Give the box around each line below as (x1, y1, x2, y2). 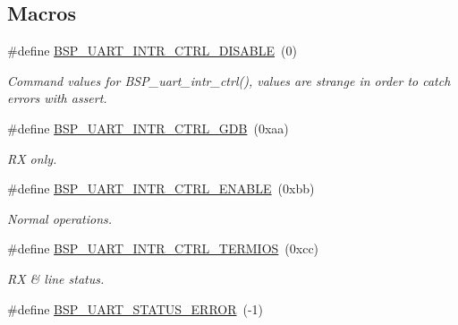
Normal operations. (7, 209, 113, 227)
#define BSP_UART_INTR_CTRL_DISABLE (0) (7, 41, 297, 60)
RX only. (7, 149, 57, 167)
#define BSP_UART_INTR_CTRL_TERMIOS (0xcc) (7, 239, 319, 258)
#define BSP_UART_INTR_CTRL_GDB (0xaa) (7, 118, 289, 137)
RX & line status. (7, 269, 105, 287)
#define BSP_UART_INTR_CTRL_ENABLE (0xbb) (7, 179, 315, 198)
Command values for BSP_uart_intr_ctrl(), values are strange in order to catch (7, 71, 451, 90)
